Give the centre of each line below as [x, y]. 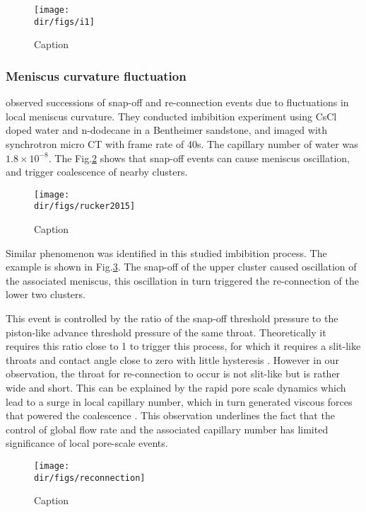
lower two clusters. [46, 294]
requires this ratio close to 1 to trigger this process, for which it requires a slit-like [183, 346]
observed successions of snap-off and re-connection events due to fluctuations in [177, 102]
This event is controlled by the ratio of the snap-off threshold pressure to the [172, 318]
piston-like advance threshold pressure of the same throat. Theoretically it [166, 332]
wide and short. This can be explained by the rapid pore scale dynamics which [176, 387]
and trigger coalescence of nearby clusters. [97, 172]
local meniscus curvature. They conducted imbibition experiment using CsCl [171, 116]
